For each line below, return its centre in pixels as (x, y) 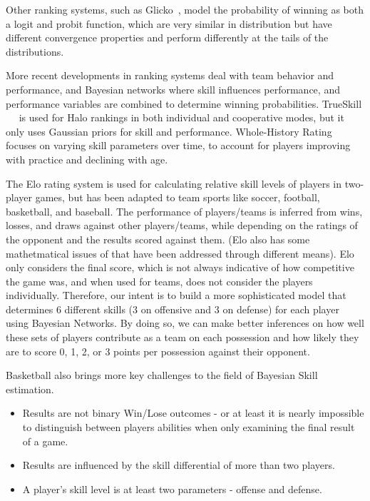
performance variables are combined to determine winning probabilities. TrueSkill (184, 103)
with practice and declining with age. (87, 159)
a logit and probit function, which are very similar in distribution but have (169, 23)
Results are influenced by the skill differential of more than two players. (179, 465)
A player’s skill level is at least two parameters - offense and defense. (172, 489)
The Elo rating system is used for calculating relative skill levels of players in (174, 183)
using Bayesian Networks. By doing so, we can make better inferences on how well (185, 323)
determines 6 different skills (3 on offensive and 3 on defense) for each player (173, 309)
